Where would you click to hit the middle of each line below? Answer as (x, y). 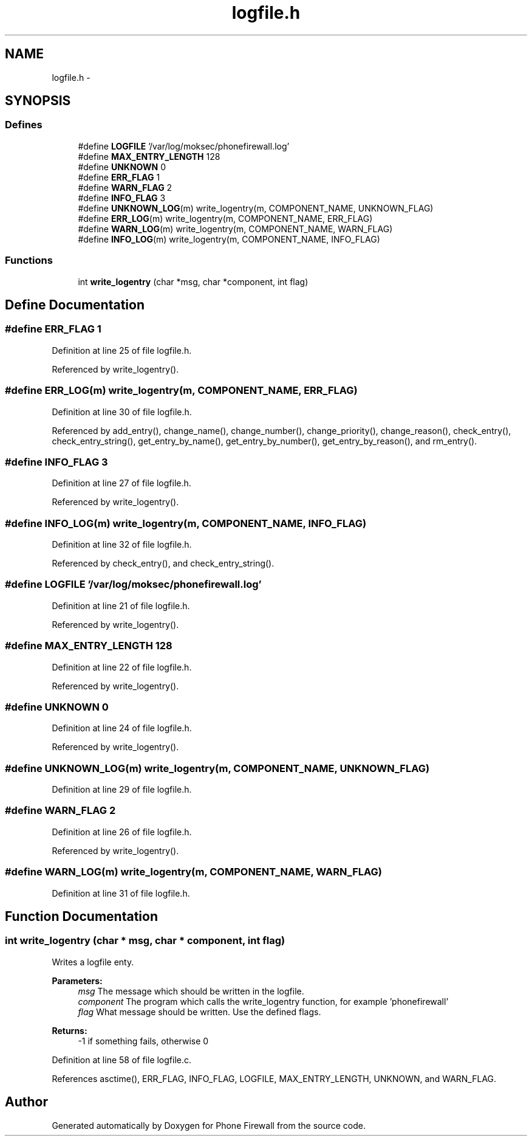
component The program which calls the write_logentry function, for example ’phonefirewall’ (263, 1001)
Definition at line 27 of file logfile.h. (121, 483)
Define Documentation (75, 305)
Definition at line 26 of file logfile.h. (122, 832)
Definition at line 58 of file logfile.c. (122, 1060)
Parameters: (77, 981)
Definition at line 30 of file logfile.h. (122, 412)
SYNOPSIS (38, 101)
